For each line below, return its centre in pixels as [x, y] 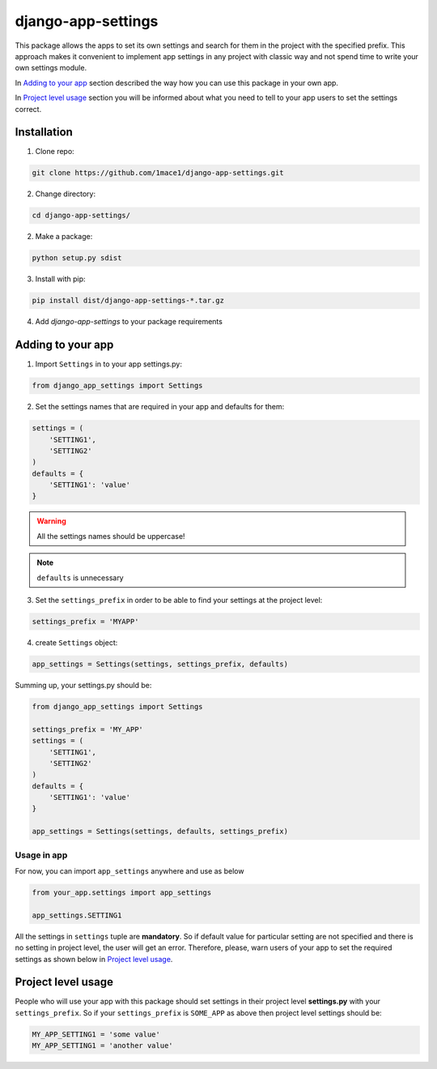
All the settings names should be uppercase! [111, 536]
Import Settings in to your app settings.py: [108, 364]
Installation [44, 133]
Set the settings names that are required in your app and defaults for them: [160, 407]
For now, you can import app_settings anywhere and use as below [129, 870]
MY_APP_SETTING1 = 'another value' [102, 1046]
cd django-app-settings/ [81, 216]
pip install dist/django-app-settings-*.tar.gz [128, 301]
